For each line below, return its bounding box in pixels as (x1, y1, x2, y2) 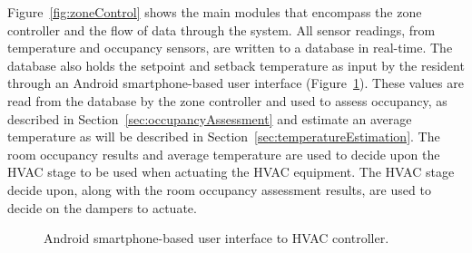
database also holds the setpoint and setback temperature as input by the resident (7, 55, 465, 74)
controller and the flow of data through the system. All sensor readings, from (7, 20, 436, 39)
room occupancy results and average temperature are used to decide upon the (7, 144, 440, 163)
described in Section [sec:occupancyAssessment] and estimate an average (7, 109, 412, 128)
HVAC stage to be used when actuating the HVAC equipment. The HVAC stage (7, 162, 455, 181)
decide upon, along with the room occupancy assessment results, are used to (7, 180, 431, 199)
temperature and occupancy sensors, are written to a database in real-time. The (7, 38, 453, 57)
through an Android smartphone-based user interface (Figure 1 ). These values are (7, 73, 464, 92)
